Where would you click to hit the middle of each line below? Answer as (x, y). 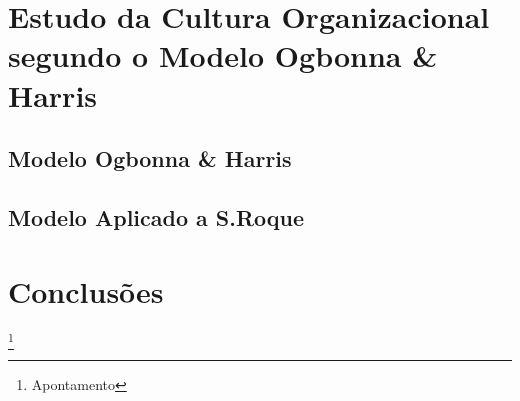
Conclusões (86, 290)
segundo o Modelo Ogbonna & (223, 55)
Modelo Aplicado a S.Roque (156, 216)
